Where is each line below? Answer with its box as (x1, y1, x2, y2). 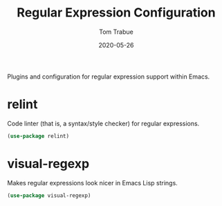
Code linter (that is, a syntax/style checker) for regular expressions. (7, 119, 200, 127)
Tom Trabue (99, 28, 133, 36)
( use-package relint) (7, 132, 70, 139)
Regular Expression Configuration (17, 5, 216, 21)
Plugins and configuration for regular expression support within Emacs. (7, 72, 210, 81)
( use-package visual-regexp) (7, 192, 91, 199)
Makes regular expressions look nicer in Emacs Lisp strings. (7, 178, 178, 187)
